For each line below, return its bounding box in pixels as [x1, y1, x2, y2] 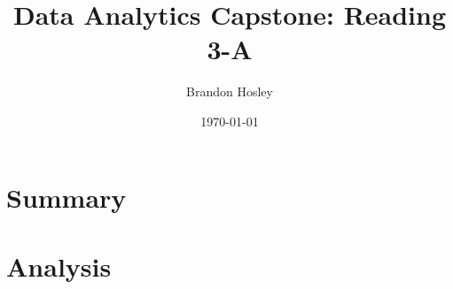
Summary [6, 179, 127, 215]
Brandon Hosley [186, 82, 273, 101]
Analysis [6, 247, 112, 284]
